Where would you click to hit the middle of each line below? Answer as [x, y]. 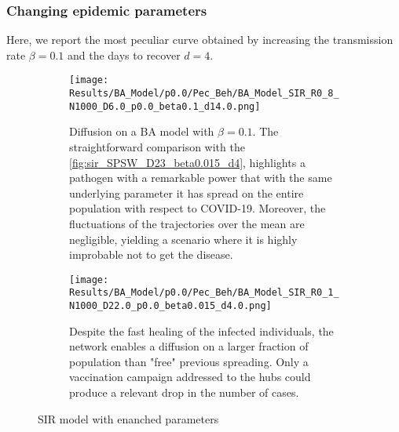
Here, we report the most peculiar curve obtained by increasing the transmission [200, 40]
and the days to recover [124, 54]
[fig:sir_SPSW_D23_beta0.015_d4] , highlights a [187, 162]
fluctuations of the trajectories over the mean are [187, 223]
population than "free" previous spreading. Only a [189, 361]
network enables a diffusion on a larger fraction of [189, 346]
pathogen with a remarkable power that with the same [201, 178]
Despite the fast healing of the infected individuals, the [201, 330]
